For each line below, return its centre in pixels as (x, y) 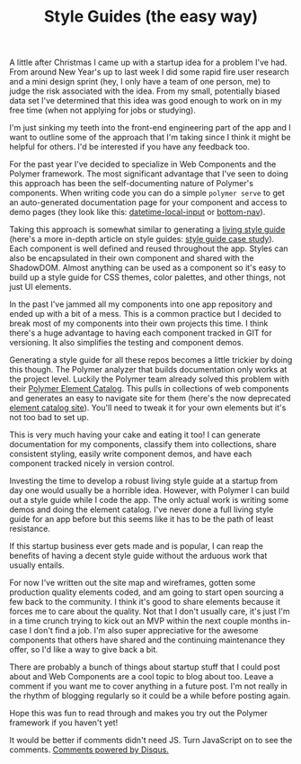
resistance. (30, 529)
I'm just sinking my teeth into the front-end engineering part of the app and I (150, 128)
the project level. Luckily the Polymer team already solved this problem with (149, 379)
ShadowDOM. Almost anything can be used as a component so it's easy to (147, 268)
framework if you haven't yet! (64, 723)
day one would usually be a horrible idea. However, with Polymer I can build (150, 490)
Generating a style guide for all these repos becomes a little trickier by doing (151, 360)
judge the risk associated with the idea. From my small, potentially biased (145, 91)
